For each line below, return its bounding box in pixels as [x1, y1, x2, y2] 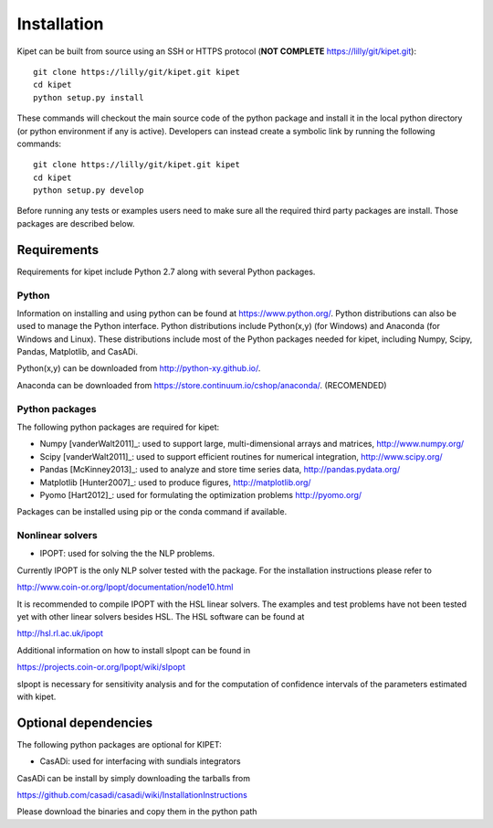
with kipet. [16, 691, 57, 702]
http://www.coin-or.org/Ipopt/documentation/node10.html [16, 581, 234, 593]
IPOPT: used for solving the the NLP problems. [39, 548, 215, 559]
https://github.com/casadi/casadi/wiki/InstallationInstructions [16, 790, 248, 801]
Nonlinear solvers [16, 529, 98, 542]
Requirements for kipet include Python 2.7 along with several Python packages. [16, 266, 316, 277]
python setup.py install [33, 92, 144, 102]
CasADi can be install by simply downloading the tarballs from [16, 772, 251, 783]
